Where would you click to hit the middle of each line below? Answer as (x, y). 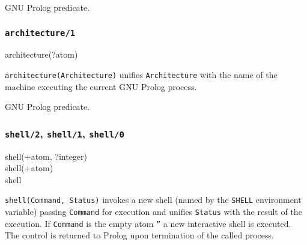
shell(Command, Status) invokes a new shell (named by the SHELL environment (153, 200)
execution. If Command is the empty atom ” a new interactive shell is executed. (148, 223)
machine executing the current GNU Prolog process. (101, 86)
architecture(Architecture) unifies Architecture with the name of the (141, 74)
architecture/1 (40, 33)
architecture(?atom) (41, 54)
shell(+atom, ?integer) (46, 156)
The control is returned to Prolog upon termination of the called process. (139, 235)
